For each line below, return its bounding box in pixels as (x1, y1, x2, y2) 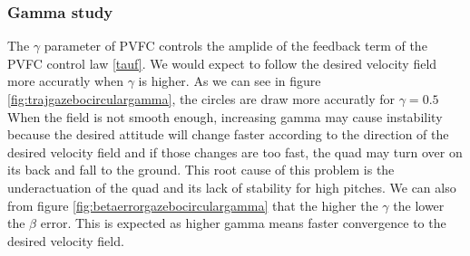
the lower (393, 195, 445, 214)
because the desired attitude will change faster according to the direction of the (7, 125, 449, 144)
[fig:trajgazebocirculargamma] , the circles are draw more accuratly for (7, 90, 396, 108)
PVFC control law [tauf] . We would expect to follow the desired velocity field (7, 53, 437, 72)
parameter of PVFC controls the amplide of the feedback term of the (44, 36, 427, 55)
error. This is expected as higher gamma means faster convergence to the (40, 213, 446, 232)
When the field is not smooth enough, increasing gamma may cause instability (7, 107, 443, 126)
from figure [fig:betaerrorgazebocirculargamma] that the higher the (7, 195, 378, 214)
